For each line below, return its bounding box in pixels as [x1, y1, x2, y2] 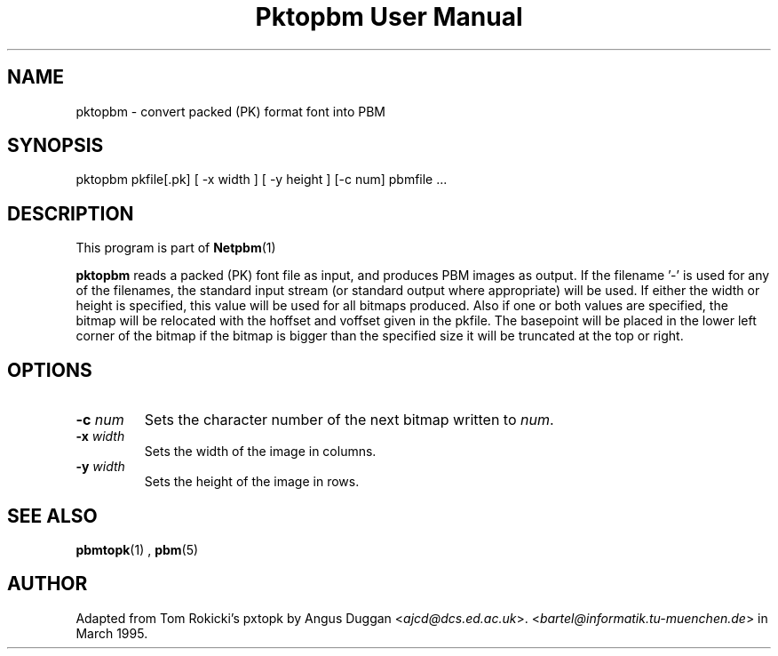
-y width [75, 459, 125, 475]
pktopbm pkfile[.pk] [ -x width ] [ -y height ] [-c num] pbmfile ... [75, 172, 448, 188]
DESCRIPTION [7, 202, 134, 225]
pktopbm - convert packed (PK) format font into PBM [75, 103, 385, 119]
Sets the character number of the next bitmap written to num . [144, 411, 554, 429]
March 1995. [75, 625, 148, 641]
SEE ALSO [7, 504, 98, 527]
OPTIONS [7, 358, 92, 381]
